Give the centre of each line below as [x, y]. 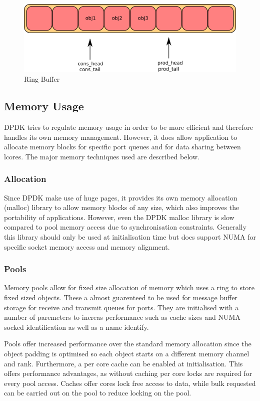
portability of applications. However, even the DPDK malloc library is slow [119, 217]
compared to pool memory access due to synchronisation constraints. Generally [125, 227]
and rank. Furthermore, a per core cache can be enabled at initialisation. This [123, 363]
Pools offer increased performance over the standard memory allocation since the [128, 344]
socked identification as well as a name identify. [76, 327]
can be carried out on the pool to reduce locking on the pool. [98, 393]
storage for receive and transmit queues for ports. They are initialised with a [121, 307]
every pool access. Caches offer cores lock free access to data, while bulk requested [130, 383]
